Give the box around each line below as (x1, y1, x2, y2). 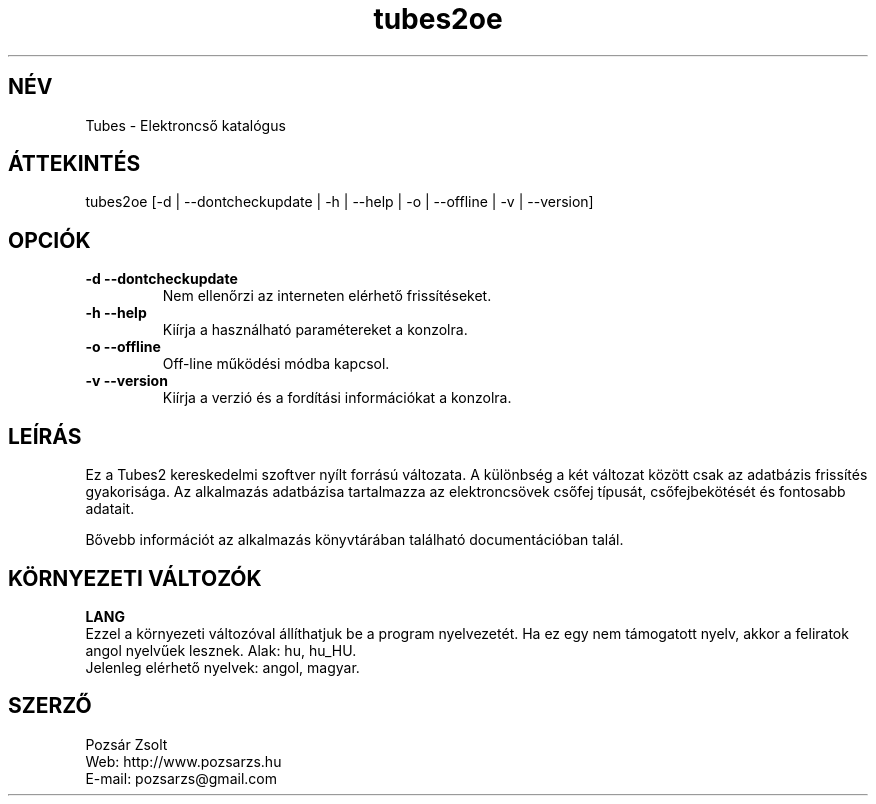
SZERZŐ (8, 693, 92, 719)
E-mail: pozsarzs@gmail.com (85, 769, 277, 787)
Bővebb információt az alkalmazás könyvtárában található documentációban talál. (85, 531, 624, 549)
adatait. (85, 500, 135, 518)
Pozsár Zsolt (85, 735, 168, 753)
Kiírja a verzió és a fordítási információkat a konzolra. (162, 389, 512, 407)
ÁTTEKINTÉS (8, 151, 141, 177)
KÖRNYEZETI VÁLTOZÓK (8, 565, 262, 591)
